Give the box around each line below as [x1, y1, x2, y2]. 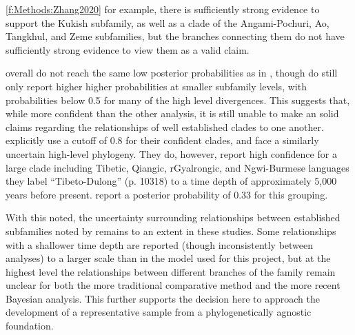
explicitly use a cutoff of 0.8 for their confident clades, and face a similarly [6, 133, 319, 148]
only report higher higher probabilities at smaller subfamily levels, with [6, 79, 307, 93]
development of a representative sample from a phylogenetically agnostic [6, 305, 312, 319]
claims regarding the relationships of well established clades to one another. [6, 119, 324, 134]
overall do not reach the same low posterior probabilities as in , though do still [6, 65, 338, 80]
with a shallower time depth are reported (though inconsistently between [6, 237, 314, 252]
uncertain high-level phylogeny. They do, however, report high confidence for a [6, 146, 337, 161]
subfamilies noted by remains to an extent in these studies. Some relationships [6, 223, 336, 238]
